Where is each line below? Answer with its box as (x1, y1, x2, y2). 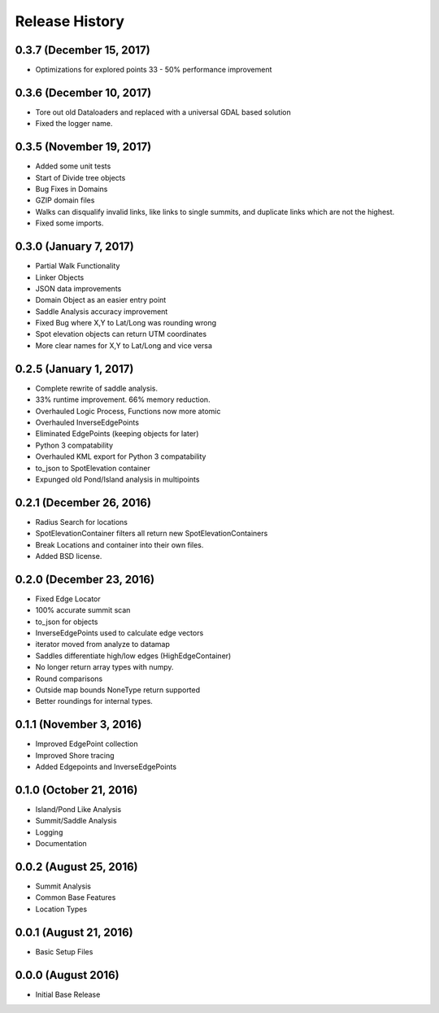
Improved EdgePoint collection (35, 739, 138, 749)
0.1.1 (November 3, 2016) (15, 718, 142, 731)
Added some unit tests (35, 161, 111, 171)
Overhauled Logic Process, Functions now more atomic (35, 406, 221, 416)
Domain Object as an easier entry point (35, 295, 167, 305)
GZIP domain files (35, 195, 95, 205)
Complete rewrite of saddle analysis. (35, 383, 159, 393)
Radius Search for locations (35, 517, 128, 526)
